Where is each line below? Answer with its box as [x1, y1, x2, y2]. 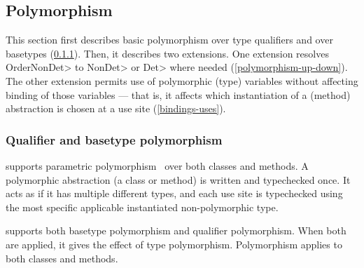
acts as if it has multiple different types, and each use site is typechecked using [6, 186, 343, 201]
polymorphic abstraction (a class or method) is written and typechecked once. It [6, 172, 351, 187]
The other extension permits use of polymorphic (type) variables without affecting [6, 73, 358, 88]
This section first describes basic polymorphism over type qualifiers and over [6, 32, 333, 47]
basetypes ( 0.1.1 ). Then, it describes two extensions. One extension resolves [6, 46, 329, 60]
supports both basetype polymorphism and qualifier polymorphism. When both [6, 223, 346, 238]
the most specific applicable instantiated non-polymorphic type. [6, 199, 279, 214]
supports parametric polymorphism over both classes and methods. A [6, 158, 309, 173]
